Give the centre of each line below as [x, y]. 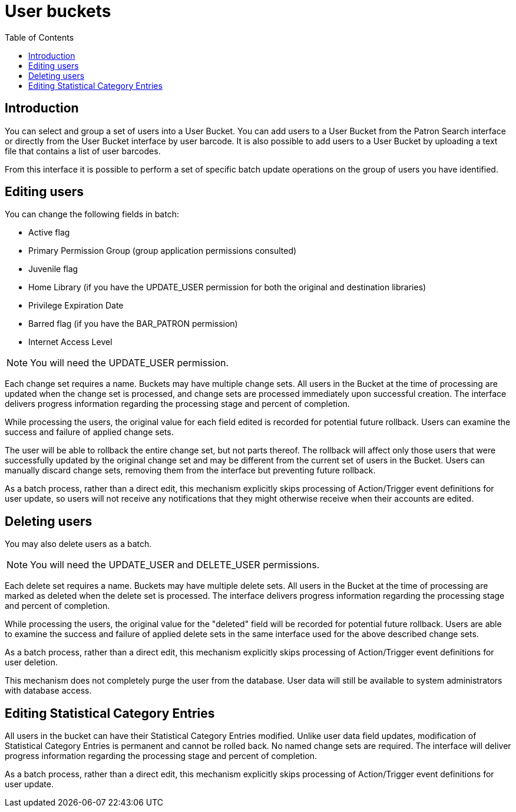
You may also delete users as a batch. [78, 544]
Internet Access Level [70, 342]
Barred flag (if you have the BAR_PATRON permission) [133, 324]
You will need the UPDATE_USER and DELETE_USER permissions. [175, 565]
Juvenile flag [53, 269]
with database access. [48, 691]
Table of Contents [39, 37]
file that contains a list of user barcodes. [83, 151]
